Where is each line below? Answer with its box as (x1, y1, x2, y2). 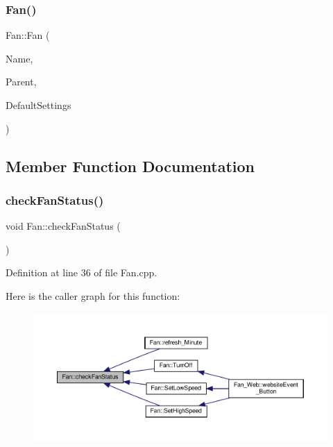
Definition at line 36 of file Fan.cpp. (6, 265, 157, 280)
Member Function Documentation (6, 155, 255, 176)
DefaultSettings (6, 98, 71, 112)
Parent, (6, 74, 37, 89)
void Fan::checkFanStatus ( (6, 219, 121, 233)
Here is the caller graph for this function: (6, 288, 180, 303)
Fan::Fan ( (6, 28, 50, 42)
